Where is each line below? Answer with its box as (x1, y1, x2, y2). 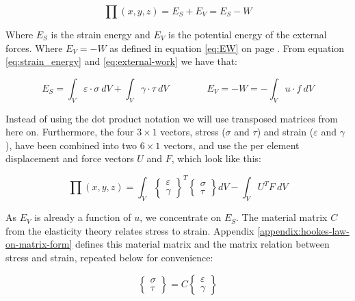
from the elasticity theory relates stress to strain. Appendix (5, 223, 254, 237)
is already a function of (34, 210, 131, 224)
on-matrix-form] (5, 237, 73, 251)
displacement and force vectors (5, 151, 134, 166)
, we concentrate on (140, 210, 222, 224)
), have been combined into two (5, 138, 137, 152)
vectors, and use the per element (163, 138, 300, 152)
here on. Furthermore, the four (5, 125, 134, 139)
